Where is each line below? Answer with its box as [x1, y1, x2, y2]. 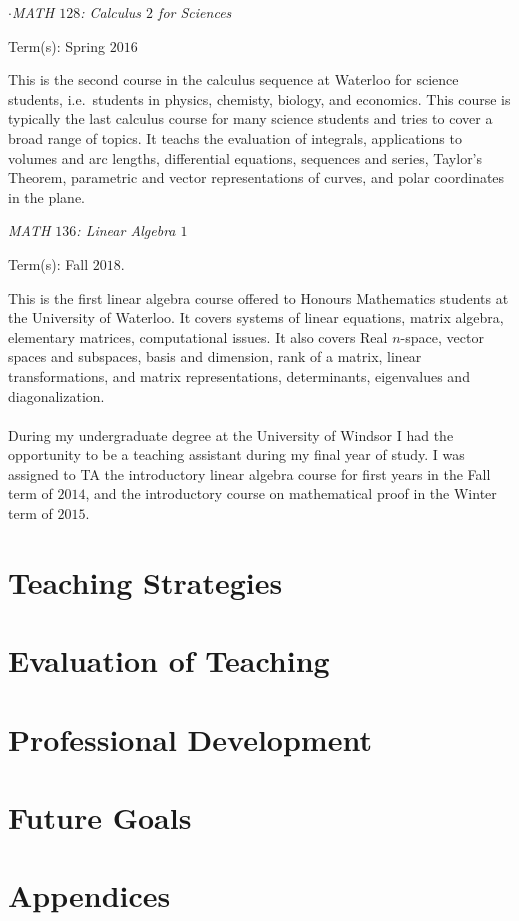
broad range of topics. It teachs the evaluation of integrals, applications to [8, 127, 462, 148]
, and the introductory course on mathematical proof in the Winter [85, 483, 497, 504]
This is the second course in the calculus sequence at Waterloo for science [8, 69, 459, 90]
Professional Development [8, 718, 372, 759]
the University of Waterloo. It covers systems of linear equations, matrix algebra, [8, 307, 504, 328]
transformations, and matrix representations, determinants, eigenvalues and [8, 365, 470, 386]
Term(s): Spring [8, 35, 106, 56]
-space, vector [400, 326, 484, 347]
